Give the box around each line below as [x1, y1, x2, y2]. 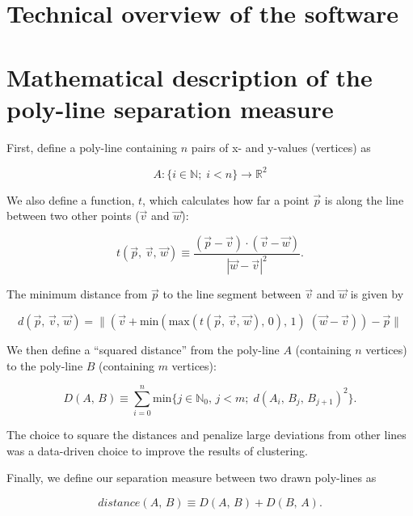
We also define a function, [6, 191, 135, 208]
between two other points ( [6, 207, 140, 224]
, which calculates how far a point [142, 191, 310, 208]
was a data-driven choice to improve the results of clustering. [6, 442, 308, 459]
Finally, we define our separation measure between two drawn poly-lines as [6, 469, 377, 486]
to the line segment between [162, 285, 301, 302]
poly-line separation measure [6, 91, 334, 125]
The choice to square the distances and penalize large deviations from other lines [6, 426, 407, 443]
